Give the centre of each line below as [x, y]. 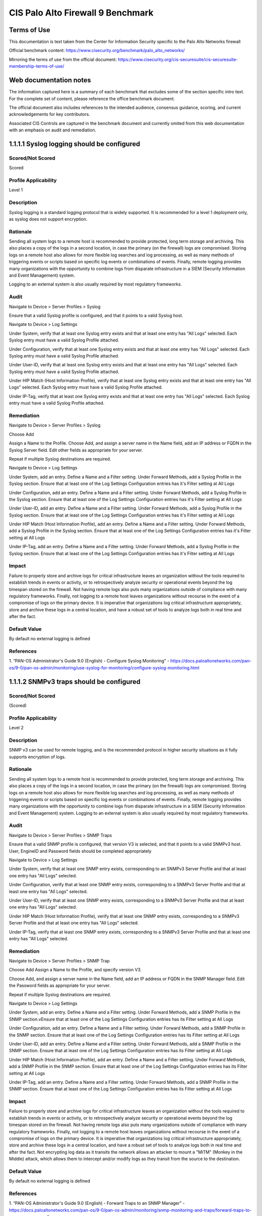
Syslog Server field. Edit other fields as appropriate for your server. [76, 450]
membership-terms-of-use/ [37, 66]
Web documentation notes [50, 80]
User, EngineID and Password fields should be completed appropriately [80, 851]
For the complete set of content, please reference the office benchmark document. [92, 98]
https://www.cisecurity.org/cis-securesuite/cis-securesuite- [178, 59]
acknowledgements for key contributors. [49, 114]
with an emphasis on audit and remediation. [53, 130]
